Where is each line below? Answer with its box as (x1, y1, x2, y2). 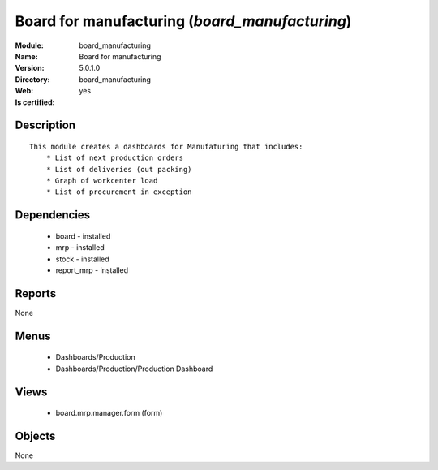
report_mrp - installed (55, 265, 129, 275)
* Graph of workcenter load (45, 176, 158, 186)
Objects (15, 429, 56, 442)
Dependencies (15, 208, 91, 222)
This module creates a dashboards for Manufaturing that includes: (29, 142, 303, 151)
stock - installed (55, 254, 109, 264)
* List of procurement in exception (45, 188, 192, 196)
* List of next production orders (45, 153, 184, 162)
